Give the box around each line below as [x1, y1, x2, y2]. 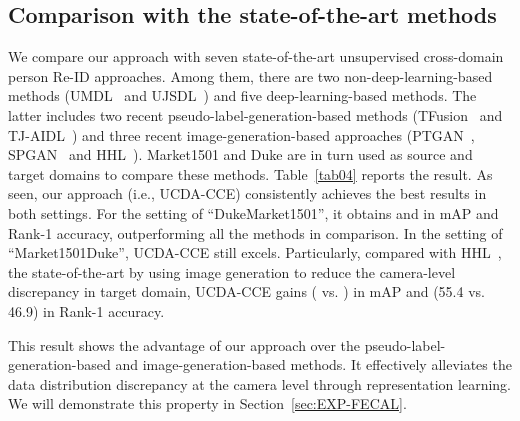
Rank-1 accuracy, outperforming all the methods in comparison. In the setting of [8, 222, 503, 243]
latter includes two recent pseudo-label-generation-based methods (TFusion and [8, 104, 503, 125]
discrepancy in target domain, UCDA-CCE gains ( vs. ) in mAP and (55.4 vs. [8, 281, 485, 302]
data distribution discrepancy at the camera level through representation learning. [8, 373, 511, 394]
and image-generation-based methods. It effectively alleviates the [115, 354, 512, 375]
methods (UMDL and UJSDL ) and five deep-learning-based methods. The [8, 85, 477, 106]
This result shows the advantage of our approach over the [8, 334, 361, 355]
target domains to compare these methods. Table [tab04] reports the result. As [8, 163, 493, 184]
